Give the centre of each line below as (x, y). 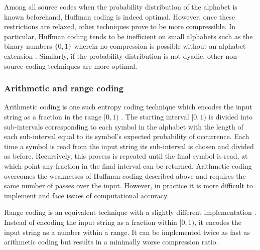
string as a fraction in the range (53, 116)
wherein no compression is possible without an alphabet (160, 46)
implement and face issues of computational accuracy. (87, 195)
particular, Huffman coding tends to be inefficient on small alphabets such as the (128, 36)
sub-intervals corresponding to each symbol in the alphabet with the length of (124, 126)
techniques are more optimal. (93, 66)
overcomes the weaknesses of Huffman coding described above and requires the (125, 175)
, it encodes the (218, 222)
